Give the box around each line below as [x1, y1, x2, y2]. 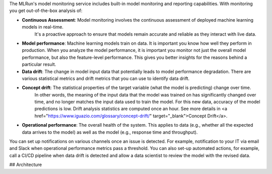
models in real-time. [22, 24, 64, 30]
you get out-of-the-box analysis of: [9, 8, 83, 14]
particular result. [22, 61, 56, 67]
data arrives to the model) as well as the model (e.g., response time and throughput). [22, 129, 198, 135]
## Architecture [9, 161, 42, 168]
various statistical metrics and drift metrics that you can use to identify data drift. [22, 75, 190, 81]
